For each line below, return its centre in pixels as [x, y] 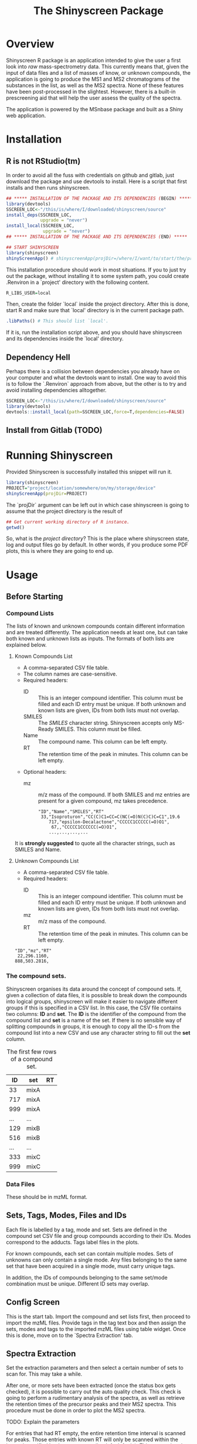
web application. [26, 115]
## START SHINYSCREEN [33, 247]
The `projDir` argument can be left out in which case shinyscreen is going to [98, 505]
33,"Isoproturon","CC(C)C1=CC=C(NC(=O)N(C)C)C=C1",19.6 [111, 817]
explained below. [26, 645]
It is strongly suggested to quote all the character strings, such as [95, 843]
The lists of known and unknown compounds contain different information [96, 626]
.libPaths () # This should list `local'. [57, 321]
